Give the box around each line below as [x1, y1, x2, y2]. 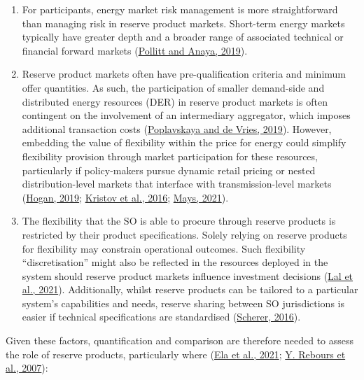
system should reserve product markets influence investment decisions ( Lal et [22, 268, 353, 283]
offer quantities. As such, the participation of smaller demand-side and [22, 80, 325, 94]
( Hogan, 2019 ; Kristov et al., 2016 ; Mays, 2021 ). [22, 190, 229, 204]
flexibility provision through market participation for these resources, [22, 148, 318, 163]
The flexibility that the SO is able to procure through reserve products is [22, 213, 336, 228]
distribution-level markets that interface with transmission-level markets [22, 176, 332, 191]
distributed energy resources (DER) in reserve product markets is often [22, 94, 328, 108]
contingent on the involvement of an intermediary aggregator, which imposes [22, 108, 351, 122]
